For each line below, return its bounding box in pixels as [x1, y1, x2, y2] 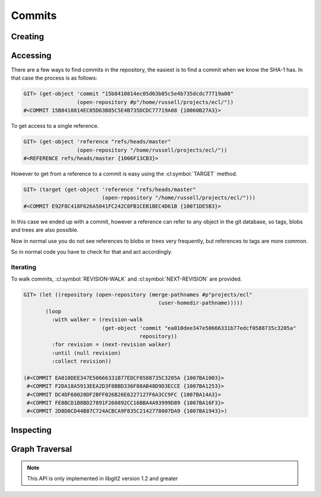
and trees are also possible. [11, 227, 79, 234]
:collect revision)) [51, 358, 112, 365]
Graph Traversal [11, 443, 73, 454]
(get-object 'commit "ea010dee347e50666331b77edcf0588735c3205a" [102, 325, 297, 331]
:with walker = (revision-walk [51, 316, 143, 323]
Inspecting [11, 425, 52, 435]
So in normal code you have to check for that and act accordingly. [11, 248, 172, 255]
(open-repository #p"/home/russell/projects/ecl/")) [76, 99, 234, 105]
